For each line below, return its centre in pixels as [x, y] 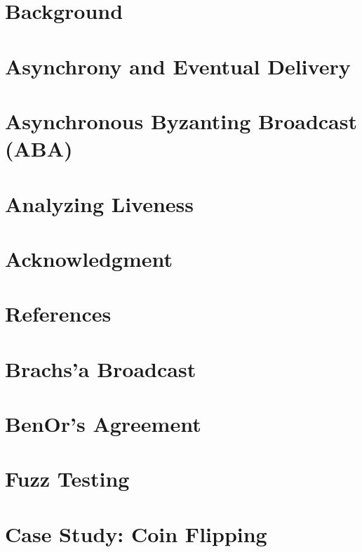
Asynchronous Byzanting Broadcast [181, 120]
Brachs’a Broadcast [101, 368]
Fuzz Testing [67, 479]
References [58, 314]
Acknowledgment [89, 258]
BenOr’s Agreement [103, 423]
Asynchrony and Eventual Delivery [178, 66]
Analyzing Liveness [99, 203]
